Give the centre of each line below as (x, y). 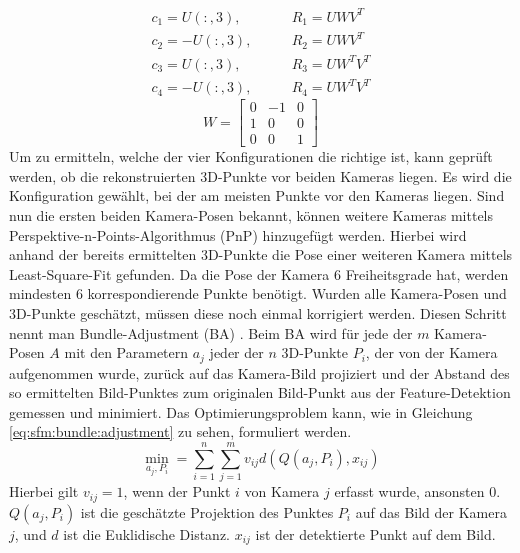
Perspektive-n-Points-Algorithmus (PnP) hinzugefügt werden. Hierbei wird (238, 234)
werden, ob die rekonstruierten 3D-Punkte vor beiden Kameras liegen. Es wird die (260, 175)
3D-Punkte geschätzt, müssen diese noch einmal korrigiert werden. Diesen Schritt (258, 312)
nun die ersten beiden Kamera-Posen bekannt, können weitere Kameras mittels (251, 215)
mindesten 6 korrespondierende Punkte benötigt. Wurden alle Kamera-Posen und (258, 293)
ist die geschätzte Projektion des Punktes (207, 511)
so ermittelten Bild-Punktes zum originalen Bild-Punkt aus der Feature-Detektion (260, 392)
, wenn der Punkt (177, 491)
